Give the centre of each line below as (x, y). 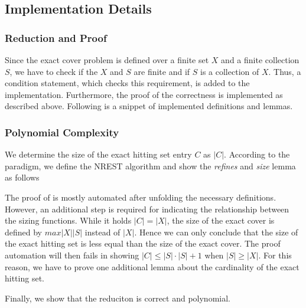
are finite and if (162, 71)
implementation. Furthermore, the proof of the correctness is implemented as (144, 94)
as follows (22, 177)
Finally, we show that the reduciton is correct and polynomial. (118, 298)
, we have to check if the (54, 71)
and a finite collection (260, 60)
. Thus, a (285, 71)
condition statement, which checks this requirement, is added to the (127, 83)
